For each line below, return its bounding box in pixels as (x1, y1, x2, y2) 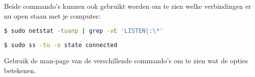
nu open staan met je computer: (4, 10, 101, 21)
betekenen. (4, 65, 36, 75)
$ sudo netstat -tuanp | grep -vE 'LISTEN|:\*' (4, 27, 164, 35)
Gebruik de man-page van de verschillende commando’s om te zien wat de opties (4, 55, 248, 65)
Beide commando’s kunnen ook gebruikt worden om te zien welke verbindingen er (4, 1, 252, 11)
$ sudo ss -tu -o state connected (4, 42, 118, 49)
